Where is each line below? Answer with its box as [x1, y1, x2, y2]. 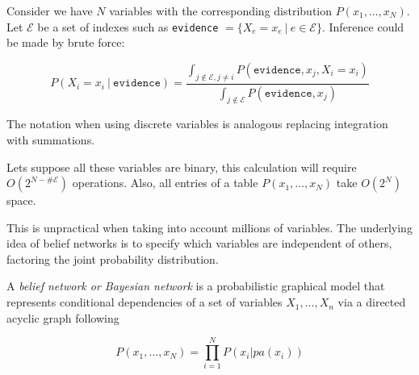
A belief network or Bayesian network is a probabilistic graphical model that [6, 277, 385, 294]
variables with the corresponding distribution [109, 2, 333, 19]
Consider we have [6, 2, 93, 19]
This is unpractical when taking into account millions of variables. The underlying [6, 219, 413, 235]
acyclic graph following [6, 309, 119, 326]
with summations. [6, 131, 95, 148]
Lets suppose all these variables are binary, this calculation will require [6, 158, 357, 175]
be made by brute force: [6, 34, 125, 51]
